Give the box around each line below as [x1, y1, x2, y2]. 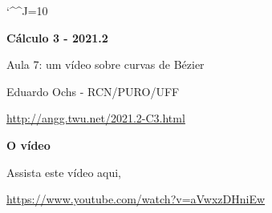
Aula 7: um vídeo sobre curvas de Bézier [6, 56, 205, 73]
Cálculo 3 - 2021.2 [6, 29, 108, 46]
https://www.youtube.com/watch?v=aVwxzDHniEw [6, 191, 266, 207]
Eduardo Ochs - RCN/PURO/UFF [6, 82, 180, 99]
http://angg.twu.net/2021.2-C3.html [6, 110, 185, 127]
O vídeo [6, 136, 51, 153]
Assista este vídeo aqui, [6, 163, 122, 180]
